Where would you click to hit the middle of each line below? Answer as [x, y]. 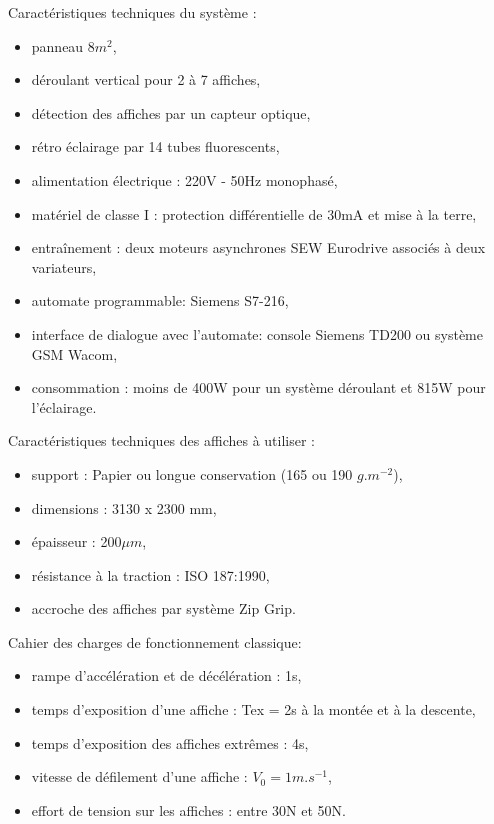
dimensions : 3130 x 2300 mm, [124, 507]
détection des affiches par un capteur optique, [171, 112]
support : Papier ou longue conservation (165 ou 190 [192, 473]
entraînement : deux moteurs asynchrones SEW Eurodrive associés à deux [258, 247]
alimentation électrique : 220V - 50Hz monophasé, [184, 179]
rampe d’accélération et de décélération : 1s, [166, 675]
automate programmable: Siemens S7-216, [160, 300]
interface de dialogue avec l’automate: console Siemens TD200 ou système [257, 333]
